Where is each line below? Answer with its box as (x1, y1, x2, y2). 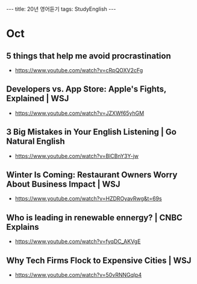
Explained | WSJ (6, 93, 69, 103)
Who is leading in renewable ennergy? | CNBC (6, 212, 183, 223)
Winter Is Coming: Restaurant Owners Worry (6, 170, 178, 180)
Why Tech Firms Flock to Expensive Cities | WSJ (6, 255, 192, 265)
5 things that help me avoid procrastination (6, 51, 171, 61)
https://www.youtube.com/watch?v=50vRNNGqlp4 (14, 271, 142, 279)
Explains (6, 221, 39, 232)
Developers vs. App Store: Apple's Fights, (6, 84, 167, 94)
